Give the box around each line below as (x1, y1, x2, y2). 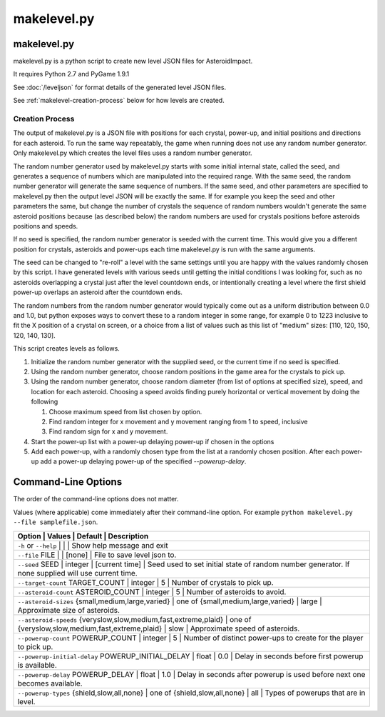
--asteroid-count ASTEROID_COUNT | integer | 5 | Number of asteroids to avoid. (17, 586, 287, 596)
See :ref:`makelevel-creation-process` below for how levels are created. (13, 96, 225, 105)
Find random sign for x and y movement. (48, 427, 168, 436)
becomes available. (17, 678, 83, 688)
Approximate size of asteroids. (17, 605, 120, 615)
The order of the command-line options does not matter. (13, 495, 179, 503)
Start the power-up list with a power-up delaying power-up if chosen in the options (31, 437, 274, 446)
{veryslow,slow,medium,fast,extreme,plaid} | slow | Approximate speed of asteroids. (17, 623, 300, 633)
